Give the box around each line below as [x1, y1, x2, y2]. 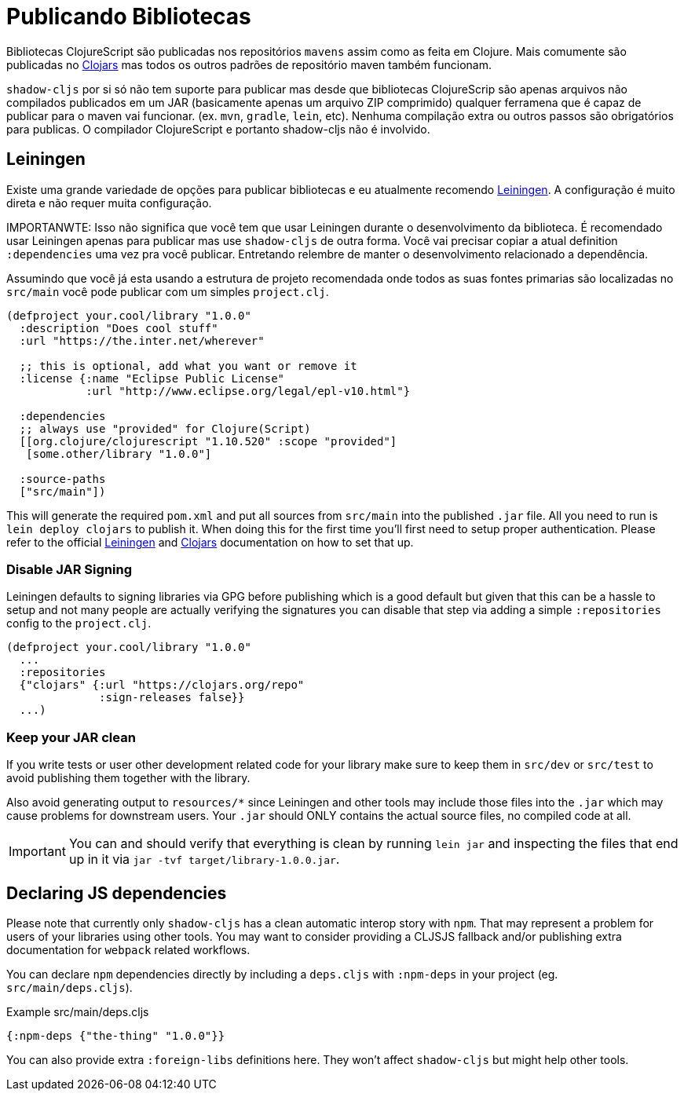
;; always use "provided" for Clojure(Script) [19, 422, 311, 435]
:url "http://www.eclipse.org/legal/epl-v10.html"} [86, 384, 411, 397]
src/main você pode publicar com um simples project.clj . [6, 284, 329, 298]
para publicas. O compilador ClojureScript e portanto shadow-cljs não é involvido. [6, 122, 430, 136]
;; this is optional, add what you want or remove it [19, 359, 357, 372]
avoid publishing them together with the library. [6, 771, 251, 785]
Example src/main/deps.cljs [6, 1004, 149, 1018]
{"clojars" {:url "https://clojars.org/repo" [19, 678, 305, 692]
